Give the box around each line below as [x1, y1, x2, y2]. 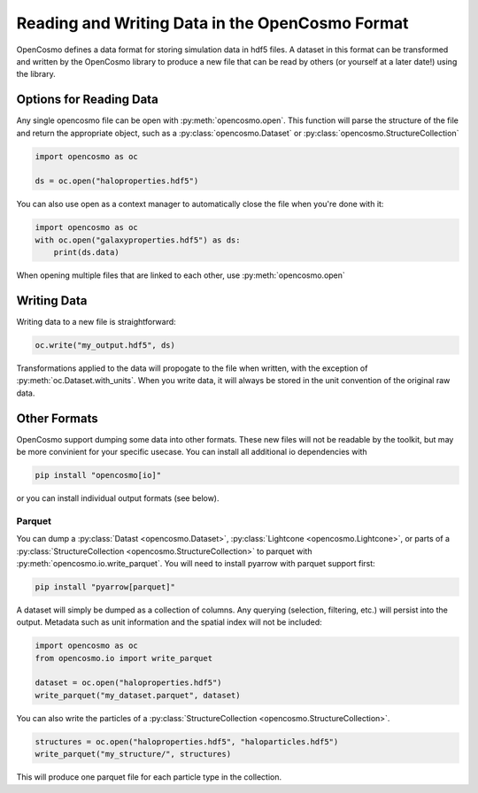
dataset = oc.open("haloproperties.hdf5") [35, 678, 222, 688]
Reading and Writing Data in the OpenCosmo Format [16, 13, 409, 33]
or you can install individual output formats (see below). [16, 493, 220, 504]
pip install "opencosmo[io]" [35, 470, 162, 481]
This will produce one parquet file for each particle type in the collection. [16, 772, 282, 782]
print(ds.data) [53, 248, 119, 258]
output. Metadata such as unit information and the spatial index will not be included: [16, 617, 322, 627]
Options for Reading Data [16, 92, 158, 107]
